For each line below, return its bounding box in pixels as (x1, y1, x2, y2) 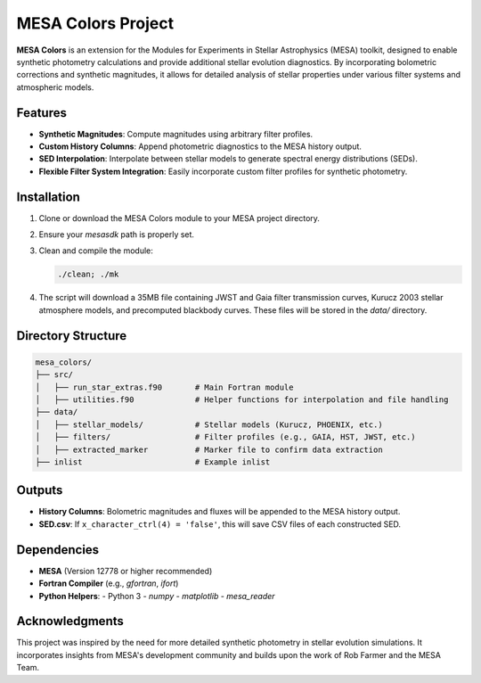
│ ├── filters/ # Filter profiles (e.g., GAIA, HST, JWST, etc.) (35, 432, 416, 442)
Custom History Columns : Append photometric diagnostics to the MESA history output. (38, 141, 363, 152)
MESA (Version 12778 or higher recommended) (38, 565, 213, 576)
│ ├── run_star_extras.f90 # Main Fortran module (35, 382, 294, 392)
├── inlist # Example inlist (35, 457, 271, 467)
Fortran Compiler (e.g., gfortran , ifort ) (38, 578, 179, 588)
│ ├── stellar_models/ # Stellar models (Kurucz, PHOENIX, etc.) (35, 419, 383, 430)
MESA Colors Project (16, 13, 174, 33)
